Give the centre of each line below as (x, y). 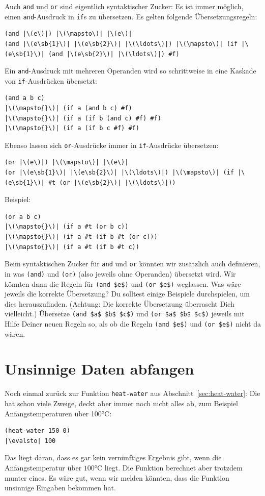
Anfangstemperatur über (43, 467)
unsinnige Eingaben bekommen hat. (60, 488)
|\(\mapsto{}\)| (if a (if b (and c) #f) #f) (83, 118)
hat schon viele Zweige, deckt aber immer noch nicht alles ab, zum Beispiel (121, 403)
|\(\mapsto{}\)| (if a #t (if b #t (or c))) (81, 237)
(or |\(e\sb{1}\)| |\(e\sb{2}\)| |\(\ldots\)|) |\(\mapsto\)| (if (120, 173)
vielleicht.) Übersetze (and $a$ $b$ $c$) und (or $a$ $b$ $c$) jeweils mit (125, 314)
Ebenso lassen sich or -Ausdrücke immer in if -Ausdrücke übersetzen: (112, 145)
